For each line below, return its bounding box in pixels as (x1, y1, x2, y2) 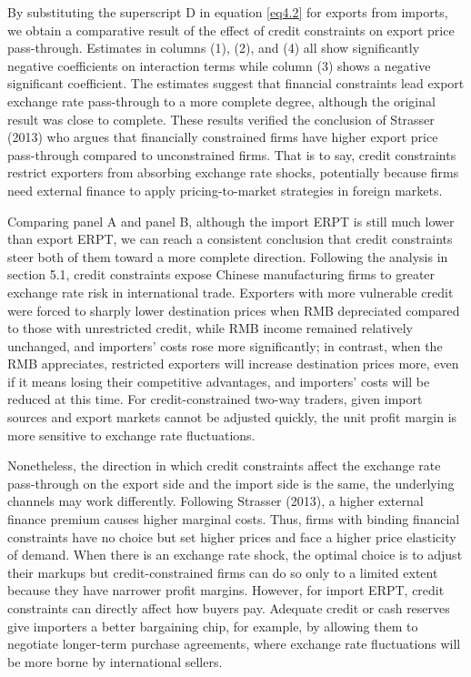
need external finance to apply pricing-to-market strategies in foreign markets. (7, 180, 443, 199)
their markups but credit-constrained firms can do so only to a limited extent (7, 562, 438, 581)
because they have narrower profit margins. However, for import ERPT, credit (7, 581, 445, 600)
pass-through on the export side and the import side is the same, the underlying (7, 473, 455, 492)
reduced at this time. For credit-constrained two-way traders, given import (7, 389, 423, 409)
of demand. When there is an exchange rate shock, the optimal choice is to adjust (7, 545, 463, 564)
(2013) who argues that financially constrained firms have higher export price (7, 127, 438, 147)
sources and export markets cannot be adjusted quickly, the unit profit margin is (7, 408, 457, 427)
